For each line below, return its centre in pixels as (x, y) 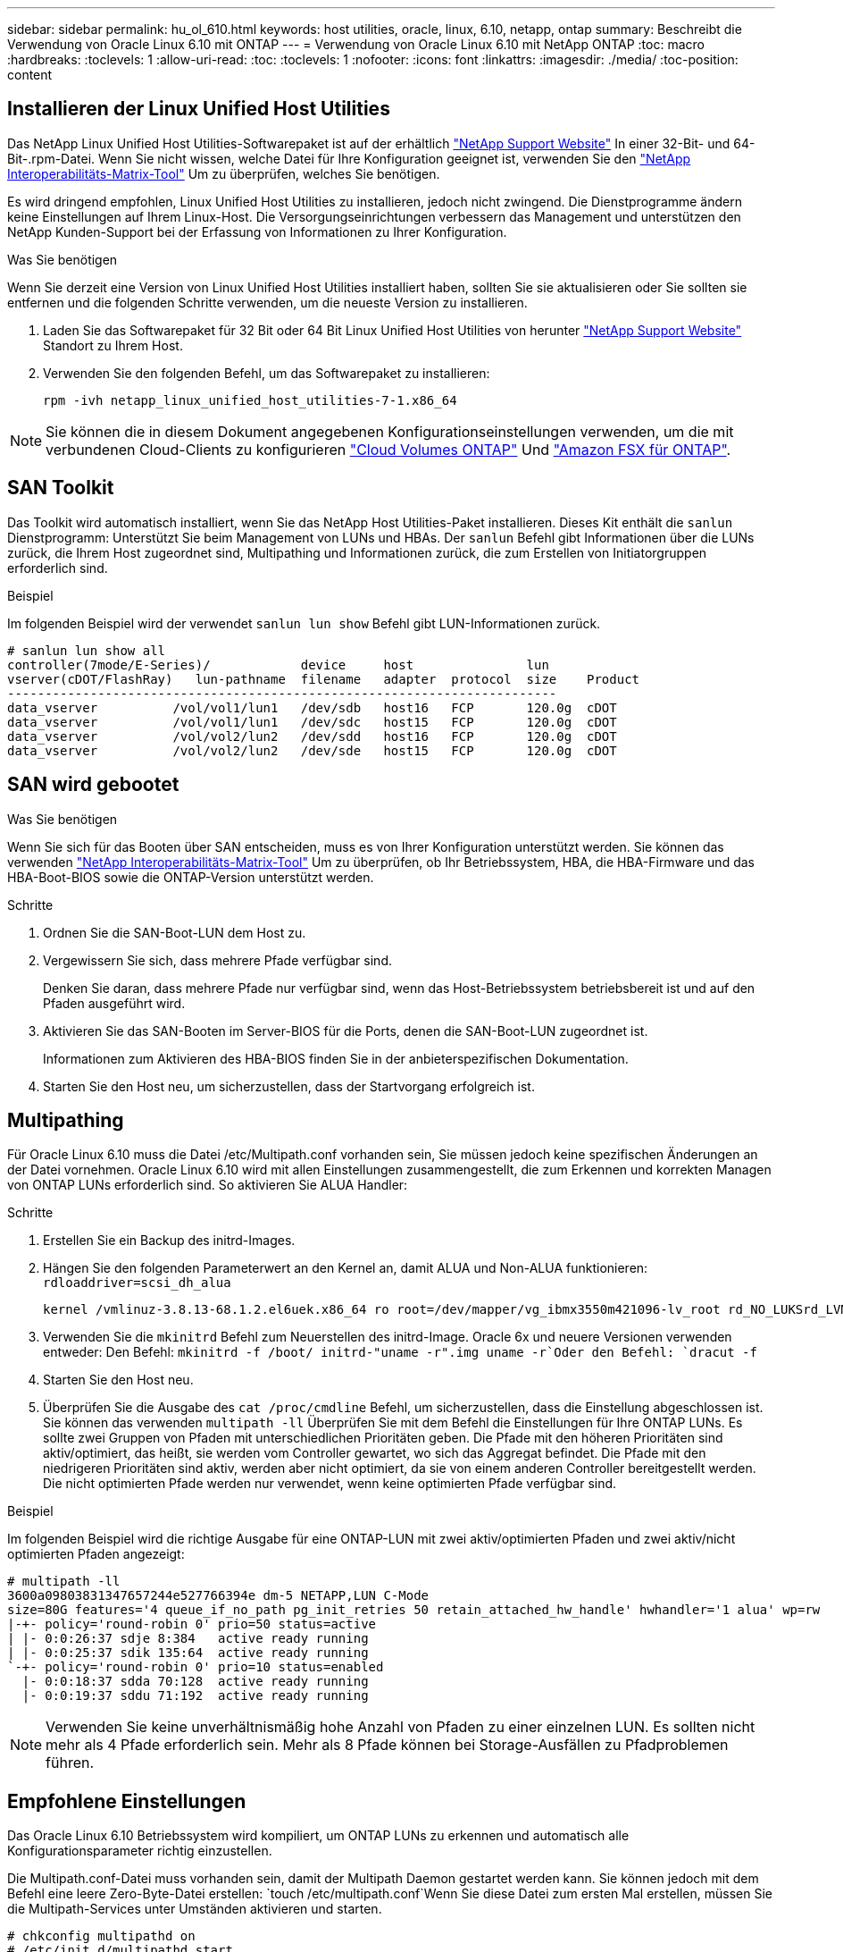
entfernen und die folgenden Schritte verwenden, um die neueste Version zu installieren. (267, 302)
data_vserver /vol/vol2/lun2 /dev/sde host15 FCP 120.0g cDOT (312, 750)
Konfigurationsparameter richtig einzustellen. (140, 1851)
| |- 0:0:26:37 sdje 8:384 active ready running (188, 1639)
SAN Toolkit (61, 488)
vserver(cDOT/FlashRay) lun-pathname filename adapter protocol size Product (324, 679)
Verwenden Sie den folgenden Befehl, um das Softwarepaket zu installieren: (267, 373)
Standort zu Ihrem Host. (113, 345)
